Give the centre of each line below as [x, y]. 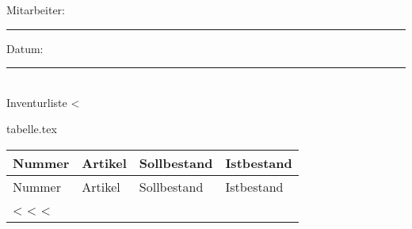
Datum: [25, 48]
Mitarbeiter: [36, 10]
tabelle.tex [32, 129]
